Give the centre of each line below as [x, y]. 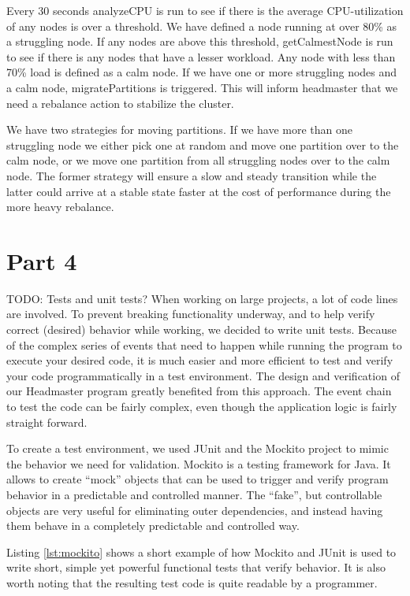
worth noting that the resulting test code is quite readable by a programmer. [192, 582]
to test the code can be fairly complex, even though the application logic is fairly [202, 406]
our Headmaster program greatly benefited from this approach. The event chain [199, 391]
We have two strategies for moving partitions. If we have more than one [180, 130]
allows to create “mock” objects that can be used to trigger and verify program [198, 479]
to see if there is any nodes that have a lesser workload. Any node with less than [201, 56]
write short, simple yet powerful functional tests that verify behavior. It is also [196, 567]
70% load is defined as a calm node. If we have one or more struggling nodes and [202, 72]
